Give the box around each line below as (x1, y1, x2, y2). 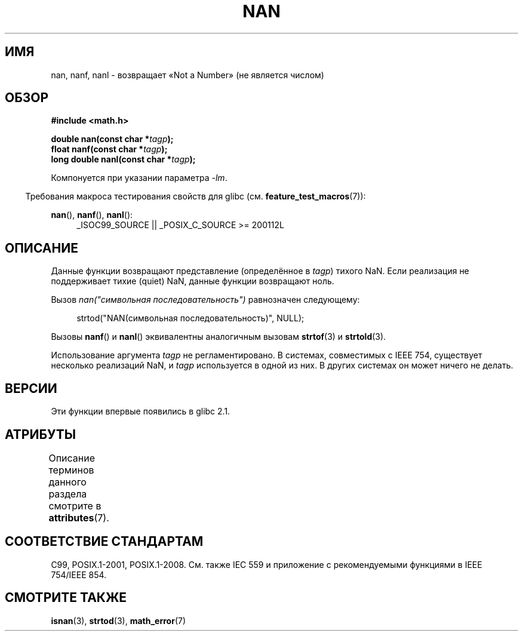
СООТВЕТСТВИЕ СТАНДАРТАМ (5, 534, 204, 549)
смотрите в (48, 499, 101, 512)
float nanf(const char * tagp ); (51, 144, 168, 155)
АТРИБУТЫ (5, 426, 76, 442)
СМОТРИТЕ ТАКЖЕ (5, 590, 127, 606)
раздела (48, 487, 87, 500)
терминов (48, 463, 94, 476)
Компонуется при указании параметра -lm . (51, 173, 227, 183)
